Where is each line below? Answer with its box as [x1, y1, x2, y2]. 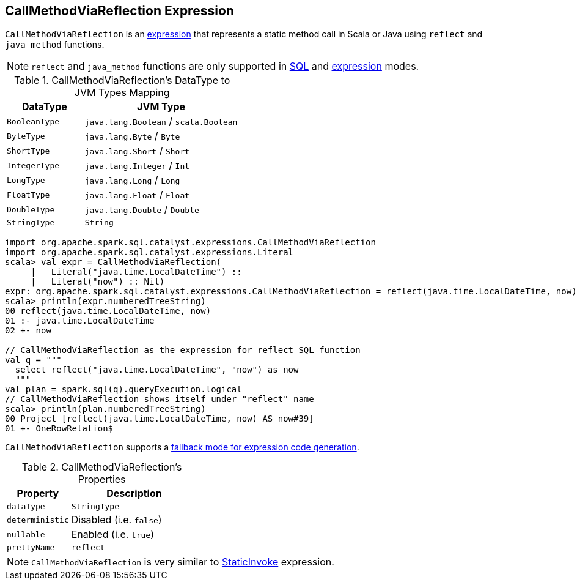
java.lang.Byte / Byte [84, 130, 180, 143]
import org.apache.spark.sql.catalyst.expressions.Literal [5, 247, 294, 258]
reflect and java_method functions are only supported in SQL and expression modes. [31, 60, 419, 73]
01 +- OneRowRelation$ [5, 423, 114, 434]
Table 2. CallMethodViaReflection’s [21, 461, 182, 474]
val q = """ [5, 355, 62, 365]
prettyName [7, 543, 55, 553]
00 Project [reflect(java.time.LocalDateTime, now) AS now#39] [5, 414, 314, 424]
